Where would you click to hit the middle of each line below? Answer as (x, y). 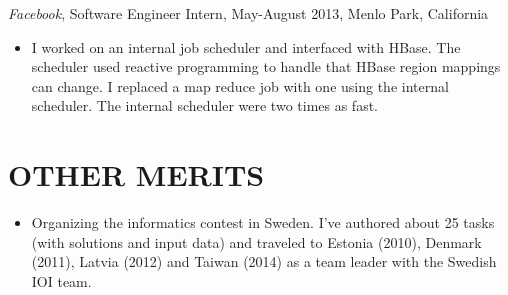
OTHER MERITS (136, 174)
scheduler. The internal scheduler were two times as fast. (205, 105)
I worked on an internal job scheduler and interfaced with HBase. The (246, 46)
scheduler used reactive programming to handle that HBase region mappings (266, 66)
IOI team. (61, 280)
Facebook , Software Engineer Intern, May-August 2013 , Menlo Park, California (248, 13)
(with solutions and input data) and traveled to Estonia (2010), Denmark (256, 241)
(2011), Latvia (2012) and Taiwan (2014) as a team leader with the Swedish (264, 261)
